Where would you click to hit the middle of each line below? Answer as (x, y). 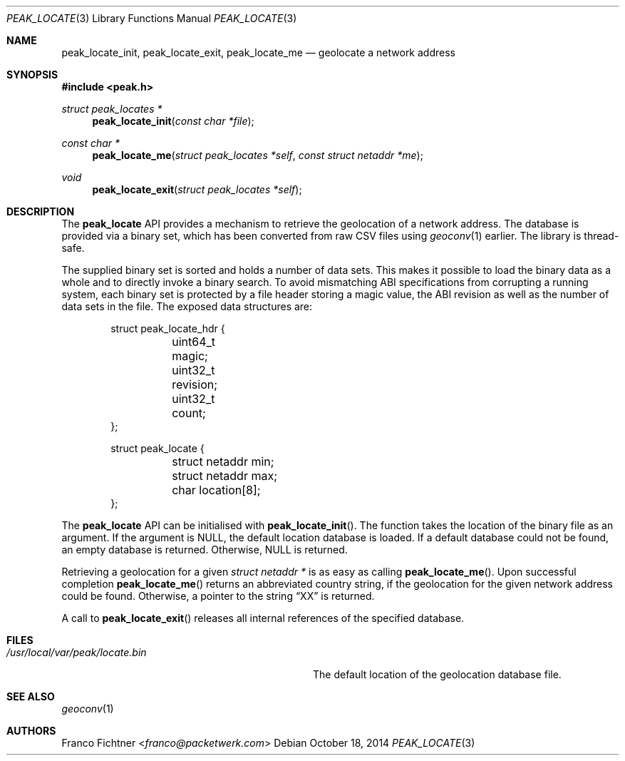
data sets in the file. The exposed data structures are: (187, 306)
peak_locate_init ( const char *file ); (173, 121)
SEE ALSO (31, 696)
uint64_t (193, 342)
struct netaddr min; (223, 461)
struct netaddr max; (224, 476)
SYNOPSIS (32, 75)
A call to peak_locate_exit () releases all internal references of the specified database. (263, 618)
